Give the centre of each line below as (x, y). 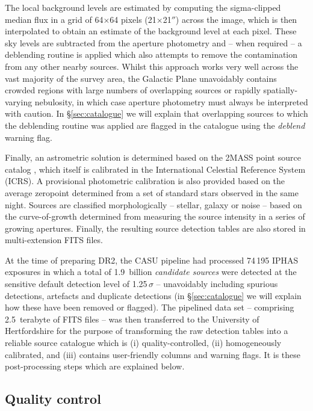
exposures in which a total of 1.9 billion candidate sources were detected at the (151, 272)
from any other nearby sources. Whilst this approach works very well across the (152, 66)
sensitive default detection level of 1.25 (76, 284)
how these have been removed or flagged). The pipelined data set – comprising (150, 307)
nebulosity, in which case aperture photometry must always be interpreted (171, 101)
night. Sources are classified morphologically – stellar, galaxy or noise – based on (153, 204)
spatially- (280, 90)
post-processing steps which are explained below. (95, 366)
